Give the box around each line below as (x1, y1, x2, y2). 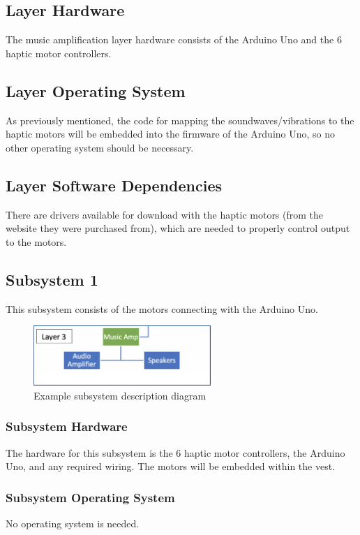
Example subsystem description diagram (33, 388, 207, 402)
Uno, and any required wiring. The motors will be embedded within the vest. (6, 459, 336, 474)
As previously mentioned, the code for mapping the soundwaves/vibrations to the (6, 112, 354, 127)
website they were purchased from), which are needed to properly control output (6, 221, 350, 235)
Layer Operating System (6, 80, 186, 101)
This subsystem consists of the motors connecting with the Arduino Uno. (6, 301, 318, 316)
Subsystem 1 (6, 268, 98, 290)
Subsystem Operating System (6, 488, 175, 506)
